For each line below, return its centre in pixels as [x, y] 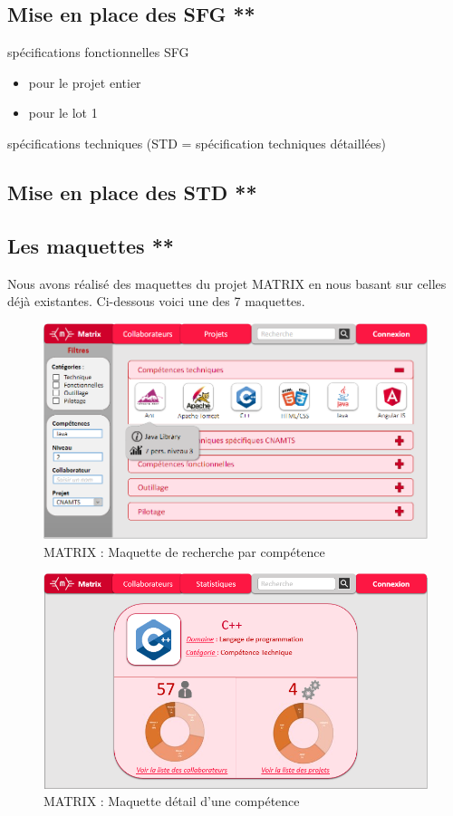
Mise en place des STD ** [132, 192]
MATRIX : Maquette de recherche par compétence [184, 551]
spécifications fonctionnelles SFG [98, 52]
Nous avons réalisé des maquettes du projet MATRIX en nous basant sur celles [227, 283]
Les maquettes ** [91, 245]
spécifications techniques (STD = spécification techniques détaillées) [197, 143]
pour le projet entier [85, 82]
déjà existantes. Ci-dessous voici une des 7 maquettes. [156, 301]
